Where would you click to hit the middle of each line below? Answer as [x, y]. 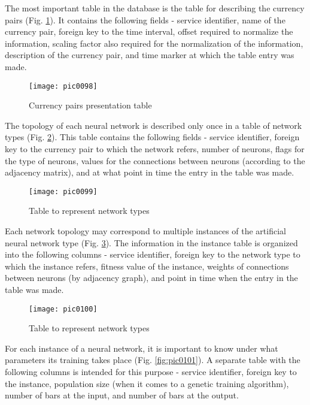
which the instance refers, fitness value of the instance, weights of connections [147, 266]
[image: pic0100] [63, 309]
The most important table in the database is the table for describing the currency [155, 8]
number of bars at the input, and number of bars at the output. [122, 395]
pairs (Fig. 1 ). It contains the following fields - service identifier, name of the [145, 19]
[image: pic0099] [63, 191]
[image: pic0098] [63, 86]
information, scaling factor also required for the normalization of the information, [154, 43]
